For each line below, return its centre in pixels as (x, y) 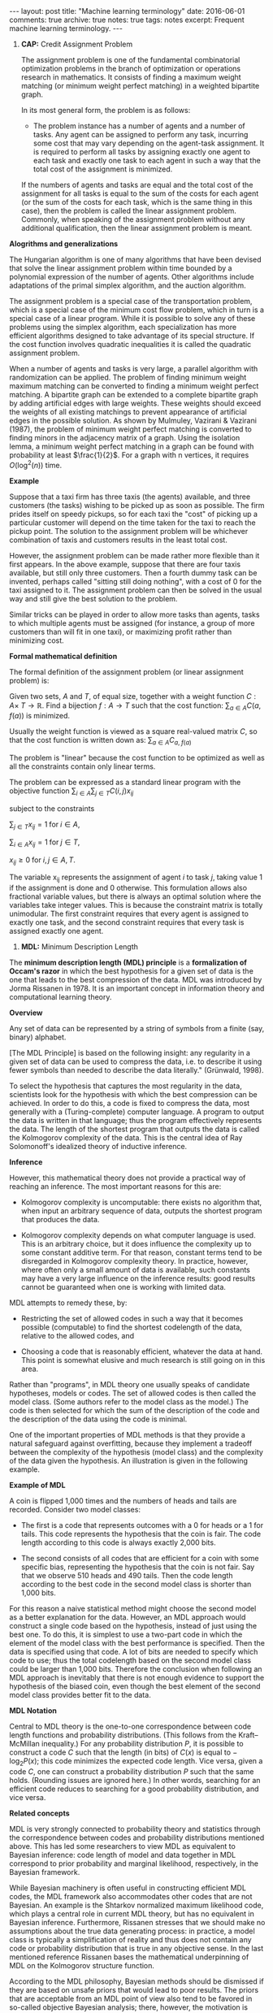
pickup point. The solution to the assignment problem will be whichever (129, 531)
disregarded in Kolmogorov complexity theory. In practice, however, (134, 1261)
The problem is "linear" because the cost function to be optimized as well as (137, 758)
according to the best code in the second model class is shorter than (136, 1584)
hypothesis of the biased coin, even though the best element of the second (135, 1686)
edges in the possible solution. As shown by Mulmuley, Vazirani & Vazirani (133, 421)
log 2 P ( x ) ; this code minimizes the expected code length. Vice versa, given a (136, 1762)
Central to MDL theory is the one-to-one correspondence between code (130, 1727)
